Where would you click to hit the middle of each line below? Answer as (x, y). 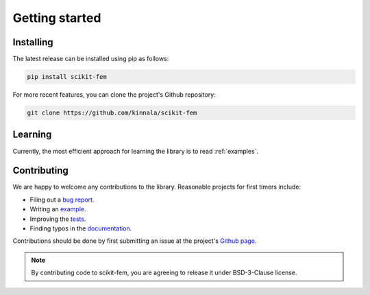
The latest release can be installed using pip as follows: (91, 59)
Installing (33, 42)
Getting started (57, 18)
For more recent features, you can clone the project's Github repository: (114, 95)
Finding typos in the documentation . (81, 228)
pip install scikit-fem (67, 77)
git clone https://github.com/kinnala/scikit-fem (112, 113)
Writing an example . (58, 209)
